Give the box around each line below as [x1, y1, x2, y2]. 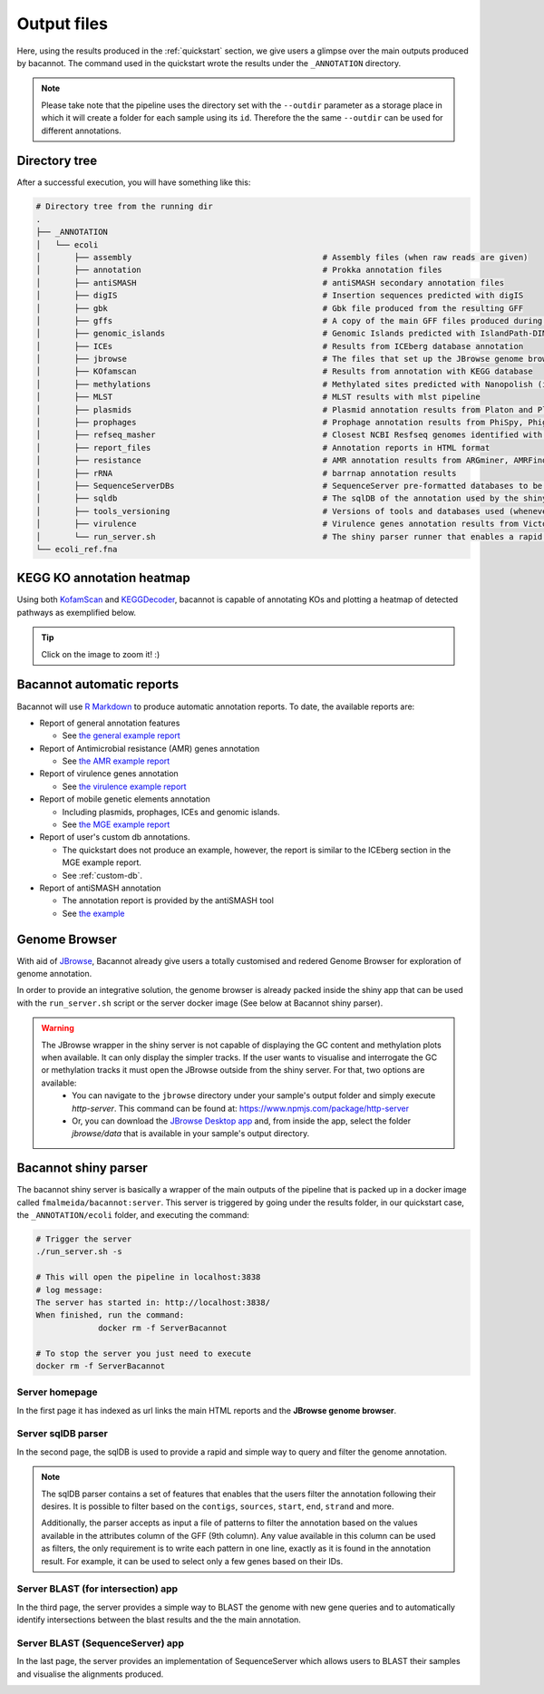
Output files [16, 14, 109, 34]
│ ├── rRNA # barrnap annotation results [35, 468, 457, 478]
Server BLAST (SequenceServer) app [16, 1637, 185, 1650]
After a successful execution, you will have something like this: [16, 177, 251, 188]
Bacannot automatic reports [16, 677, 180, 693]
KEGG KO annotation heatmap [16, 570, 190, 586]
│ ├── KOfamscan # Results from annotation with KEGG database [35, 366, 534, 376]
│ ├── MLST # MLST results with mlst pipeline [35, 392, 481, 403]
